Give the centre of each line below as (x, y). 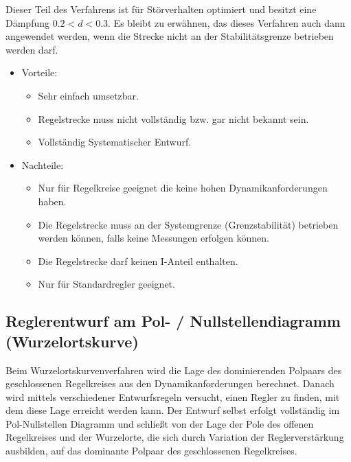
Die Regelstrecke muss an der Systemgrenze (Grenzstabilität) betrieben (188, 224)
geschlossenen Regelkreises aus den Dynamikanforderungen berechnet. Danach (170, 383)
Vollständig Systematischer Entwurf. (115, 142)
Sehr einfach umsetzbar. (88, 95)
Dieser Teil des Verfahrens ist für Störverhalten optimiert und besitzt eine (161, 9)
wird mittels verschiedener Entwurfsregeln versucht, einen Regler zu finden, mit (173, 396)
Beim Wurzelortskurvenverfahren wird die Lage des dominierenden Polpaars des (174, 370)
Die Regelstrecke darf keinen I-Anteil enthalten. (138, 261)
